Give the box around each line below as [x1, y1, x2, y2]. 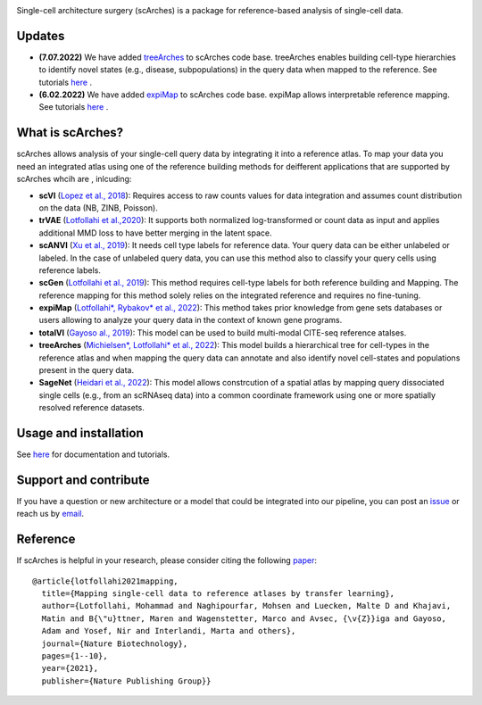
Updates [16, 28, 65, 44]
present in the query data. [38, 365, 134, 376]
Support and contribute [16, 472, 150, 487]
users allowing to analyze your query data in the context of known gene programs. [38, 315, 343, 326]
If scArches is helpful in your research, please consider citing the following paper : [16, 555, 317, 566]
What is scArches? [16, 125, 124, 140]
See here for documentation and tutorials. [16, 449, 170, 460]
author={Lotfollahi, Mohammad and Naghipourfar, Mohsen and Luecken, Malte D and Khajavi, [41, 601, 452, 611]
